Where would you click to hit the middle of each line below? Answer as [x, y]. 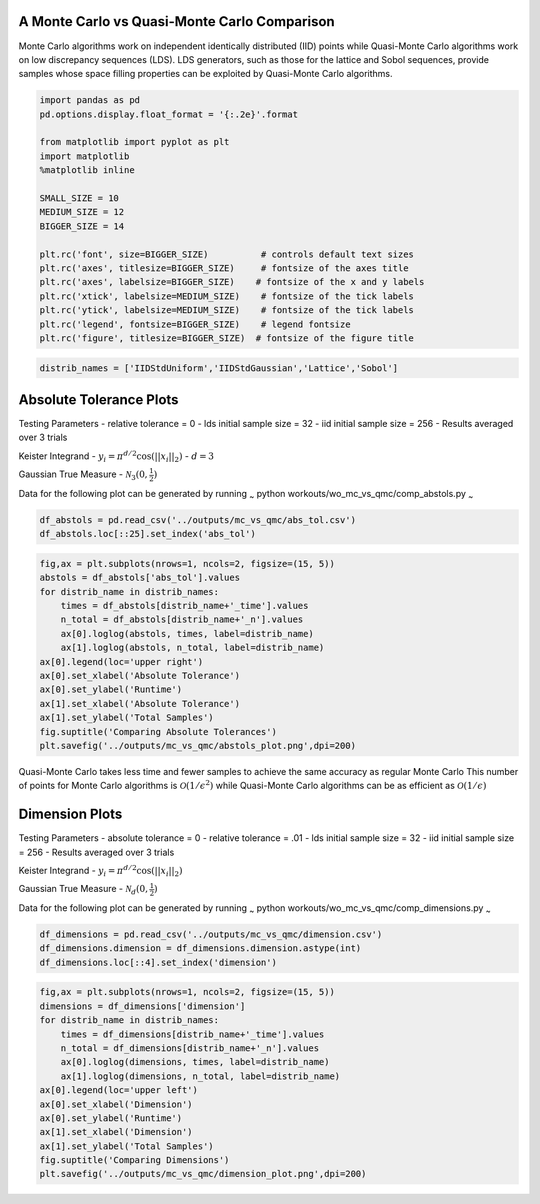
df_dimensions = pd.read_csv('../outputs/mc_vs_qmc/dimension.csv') [211, 934]
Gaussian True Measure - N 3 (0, [83, 475]
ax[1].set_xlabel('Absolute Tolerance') [139, 703]
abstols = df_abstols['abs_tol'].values [139, 578]
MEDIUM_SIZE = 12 [82, 212]
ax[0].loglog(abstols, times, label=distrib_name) [187, 633]
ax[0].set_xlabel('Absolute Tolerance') [139, 675]
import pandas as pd [89, 100]
